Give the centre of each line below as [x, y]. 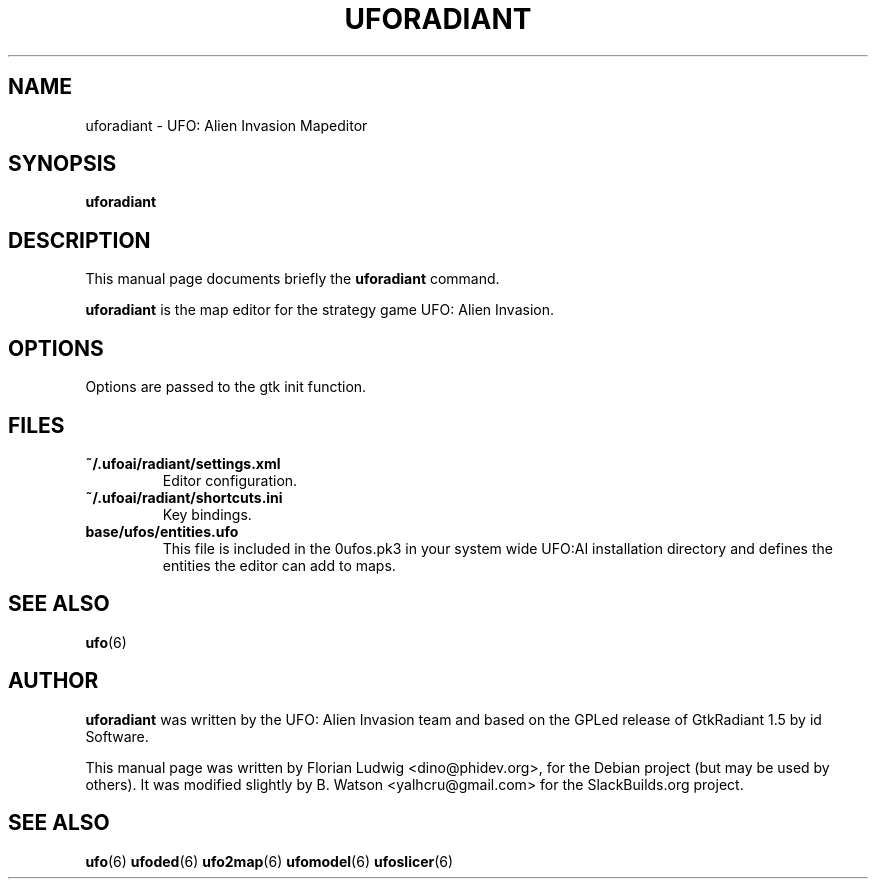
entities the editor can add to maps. [279, 565]
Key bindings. [207, 514]
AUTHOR [53, 681]
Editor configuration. [230, 480]
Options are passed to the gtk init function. [226, 387]
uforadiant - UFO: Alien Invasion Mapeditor [226, 125]
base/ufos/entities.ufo [162, 531]
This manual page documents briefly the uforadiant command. [292, 279]
